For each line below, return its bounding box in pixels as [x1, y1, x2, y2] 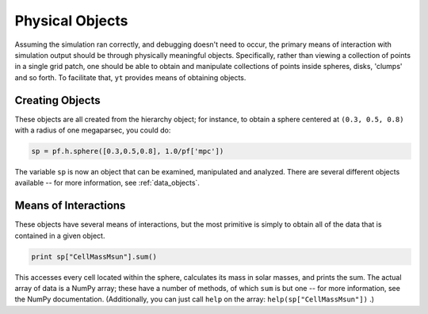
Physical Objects [14, 12, 128, 29]
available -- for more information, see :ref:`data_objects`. [14, 178, 200, 188]
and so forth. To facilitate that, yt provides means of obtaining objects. [14, 72, 246, 82]
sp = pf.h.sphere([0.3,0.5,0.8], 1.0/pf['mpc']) [31, 147, 224, 155]
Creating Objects [14, 94, 101, 107]
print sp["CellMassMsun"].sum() [31, 252, 158, 261]
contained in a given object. [14, 231, 105, 240]
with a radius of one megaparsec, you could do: [14, 125, 171, 135]
